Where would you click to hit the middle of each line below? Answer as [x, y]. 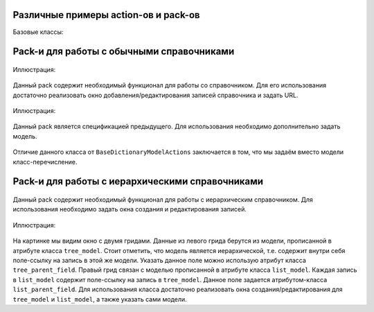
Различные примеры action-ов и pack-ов [106, 15]
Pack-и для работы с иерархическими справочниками [138, 181]
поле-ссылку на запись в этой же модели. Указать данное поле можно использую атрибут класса [159, 261]
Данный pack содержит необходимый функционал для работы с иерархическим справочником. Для [163, 200]
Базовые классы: [38, 32]
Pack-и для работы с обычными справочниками [124, 52]
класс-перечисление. [45, 162]
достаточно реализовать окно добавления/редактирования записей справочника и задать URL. [155, 95]
